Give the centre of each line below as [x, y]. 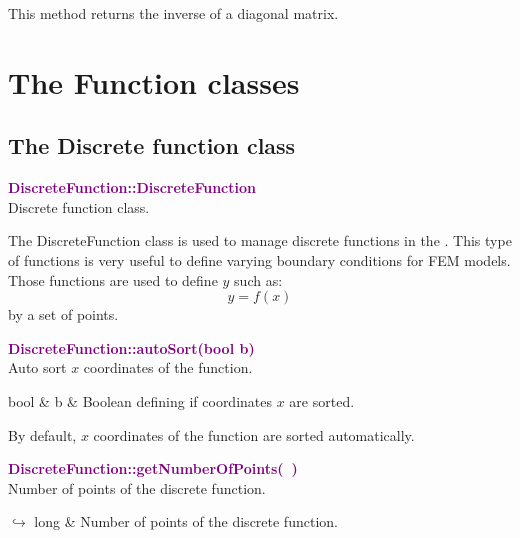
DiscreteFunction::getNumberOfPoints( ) [153, 468]
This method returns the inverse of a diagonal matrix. [173, 13]
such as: [258, 279]
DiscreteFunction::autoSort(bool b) [131, 347]
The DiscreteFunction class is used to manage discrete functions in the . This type [260, 240]
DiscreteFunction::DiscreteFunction [132, 187]
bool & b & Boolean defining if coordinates [140, 400]
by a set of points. [63, 314]
